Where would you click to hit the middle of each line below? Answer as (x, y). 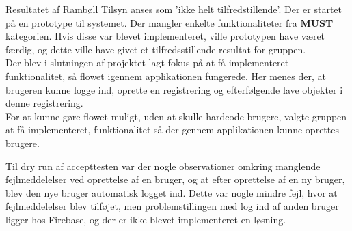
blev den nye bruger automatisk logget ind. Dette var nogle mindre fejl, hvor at (172, 192)
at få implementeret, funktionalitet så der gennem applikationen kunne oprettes (172, 130)
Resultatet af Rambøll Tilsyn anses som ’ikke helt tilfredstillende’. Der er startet (174, 9)
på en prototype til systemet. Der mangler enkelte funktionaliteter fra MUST (170, 22)
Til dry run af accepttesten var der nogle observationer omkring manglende (163, 166)
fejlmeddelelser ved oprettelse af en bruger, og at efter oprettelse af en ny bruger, (175, 179)
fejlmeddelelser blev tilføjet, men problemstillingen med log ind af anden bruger (172, 206)
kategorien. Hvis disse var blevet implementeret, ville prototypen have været (165, 36)
